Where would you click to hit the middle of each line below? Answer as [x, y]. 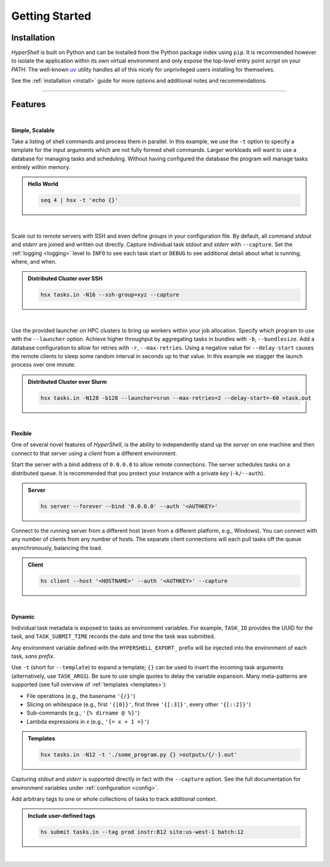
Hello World [43, 184]
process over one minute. [43, 365]
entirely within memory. [41, 167]
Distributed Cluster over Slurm [67, 381]
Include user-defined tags [62, 816]
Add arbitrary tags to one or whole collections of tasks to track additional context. [114, 798]
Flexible [21, 433]
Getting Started [51, 16]
